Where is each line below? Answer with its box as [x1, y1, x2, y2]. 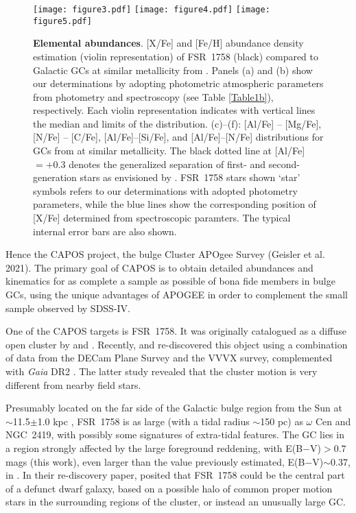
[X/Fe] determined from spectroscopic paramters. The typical [33, 211, 291, 225]
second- [268, 156, 300, 171]
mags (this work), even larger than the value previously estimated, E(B [5, 454, 305, 468]
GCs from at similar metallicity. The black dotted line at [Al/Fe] [33, 143, 305, 158]
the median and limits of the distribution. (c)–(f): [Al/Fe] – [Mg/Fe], [33, 116, 322, 130]
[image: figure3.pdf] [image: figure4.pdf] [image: [33, 5, 270, 14]
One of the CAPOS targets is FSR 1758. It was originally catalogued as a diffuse [5, 324, 346, 338]
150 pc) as [260, 414, 303, 428]
